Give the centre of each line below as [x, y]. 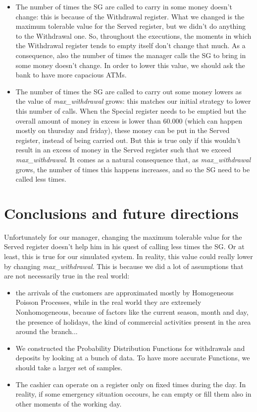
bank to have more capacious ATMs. [71, 75]
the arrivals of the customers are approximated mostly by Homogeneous [125, 292]
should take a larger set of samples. [69, 367]
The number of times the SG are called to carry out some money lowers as [129, 91]
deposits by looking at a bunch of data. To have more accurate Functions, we [133, 358]
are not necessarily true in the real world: [67, 276]
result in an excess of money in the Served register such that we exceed [124, 150]
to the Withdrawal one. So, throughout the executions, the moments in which [133, 35]
